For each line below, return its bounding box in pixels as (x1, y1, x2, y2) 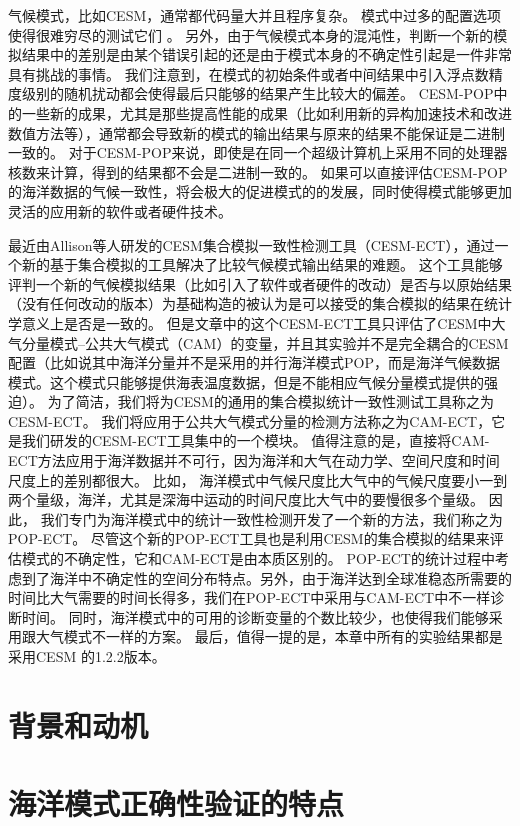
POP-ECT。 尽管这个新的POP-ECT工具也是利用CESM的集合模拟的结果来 (8, 528, 490, 549)
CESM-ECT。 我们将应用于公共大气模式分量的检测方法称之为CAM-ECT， (8, 410, 492, 431)
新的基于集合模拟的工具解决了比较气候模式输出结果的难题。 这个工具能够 (21, 254, 503, 275)
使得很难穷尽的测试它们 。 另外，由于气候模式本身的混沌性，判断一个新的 (8, 24, 494, 45)
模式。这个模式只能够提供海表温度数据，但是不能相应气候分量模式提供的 (8, 371, 484, 392)
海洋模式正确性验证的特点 (8, 783, 345, 824)
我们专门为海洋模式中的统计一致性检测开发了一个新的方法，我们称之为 (40, 508, 503, 529)
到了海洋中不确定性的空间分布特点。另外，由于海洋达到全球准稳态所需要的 (21, 567, 512, 588)
